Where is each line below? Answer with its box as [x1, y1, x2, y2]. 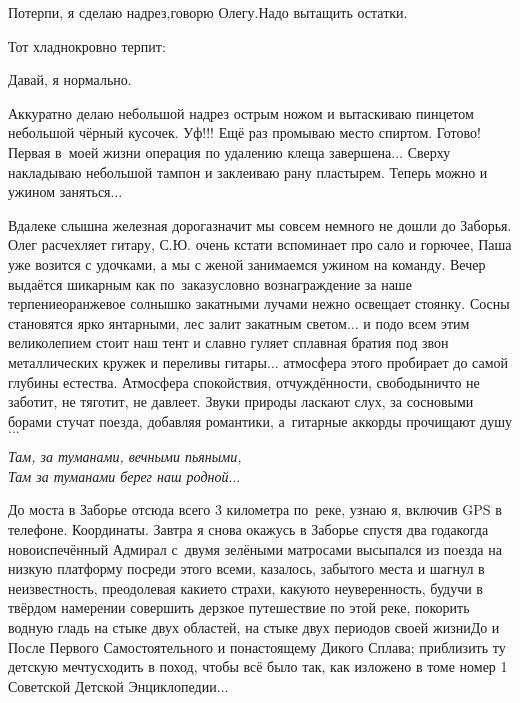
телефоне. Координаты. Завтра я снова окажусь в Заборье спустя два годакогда [8, 519, 489, 540]
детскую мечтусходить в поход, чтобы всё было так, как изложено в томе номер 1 [8, 656, 508, 677]
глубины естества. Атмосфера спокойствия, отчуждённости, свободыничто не [8, 371, 480, 392]
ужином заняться [8, 181, 111, 202]
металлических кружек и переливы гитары [8, 351, 267, 372]
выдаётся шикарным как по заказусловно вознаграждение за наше [8, 273, 412, 294]
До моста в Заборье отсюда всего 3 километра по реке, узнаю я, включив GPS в [8, 499, 502, 520]
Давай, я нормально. [8, 69, 132, 90]
